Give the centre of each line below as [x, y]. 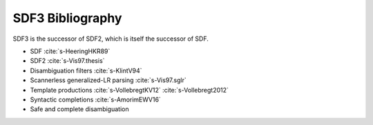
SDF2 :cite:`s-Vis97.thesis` [67, 61]
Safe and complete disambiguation [79, 109]
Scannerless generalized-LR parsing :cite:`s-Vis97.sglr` [108, 80]
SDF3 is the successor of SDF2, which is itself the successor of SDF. [111, 39]
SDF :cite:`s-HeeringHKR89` [70, 51]
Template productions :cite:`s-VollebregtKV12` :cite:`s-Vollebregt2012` [130, 90]
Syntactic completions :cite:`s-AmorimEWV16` [96, 99]
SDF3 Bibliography [67, 18]
